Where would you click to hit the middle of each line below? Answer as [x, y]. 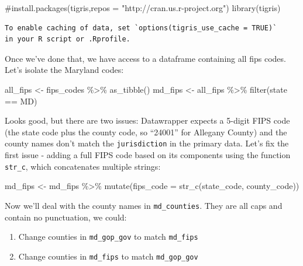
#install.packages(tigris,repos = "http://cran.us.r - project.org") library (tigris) [143, 8]
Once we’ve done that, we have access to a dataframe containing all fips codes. [145, 58]
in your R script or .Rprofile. [68, 39]
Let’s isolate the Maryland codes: [64, 70]
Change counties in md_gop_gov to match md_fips [108, 237]
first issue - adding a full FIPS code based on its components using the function [148, 155]
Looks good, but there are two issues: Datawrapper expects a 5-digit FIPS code [147, 120]
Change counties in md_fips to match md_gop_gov [108, 256]
